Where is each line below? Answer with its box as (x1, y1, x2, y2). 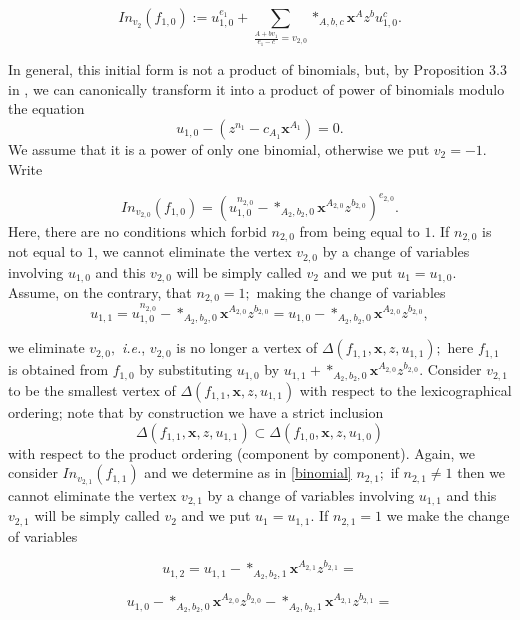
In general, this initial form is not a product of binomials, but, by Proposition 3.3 (8, 59, 507, 80)
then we (457, 462, 506, 483)
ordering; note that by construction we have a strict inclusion (8, 401, 384, 422)
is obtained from (8, 359, 109, 380)
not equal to (8, 241, 83, 262)
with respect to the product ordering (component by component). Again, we (8, 442, 475, 463)
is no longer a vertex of (176, 337, 318, 358)
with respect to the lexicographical (299, 379, 512, 400)
